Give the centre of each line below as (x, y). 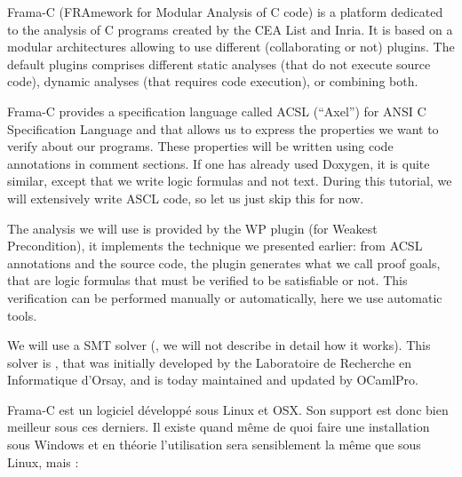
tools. (22, 315)
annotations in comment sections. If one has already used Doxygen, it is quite (219, 163)
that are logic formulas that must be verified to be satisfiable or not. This (207, 280)
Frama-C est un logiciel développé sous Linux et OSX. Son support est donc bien (228, 409)
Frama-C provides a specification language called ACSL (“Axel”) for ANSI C (217, 111)
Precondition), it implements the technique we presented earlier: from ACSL (215, 246)
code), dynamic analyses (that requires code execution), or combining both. (213, 81)
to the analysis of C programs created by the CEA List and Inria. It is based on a (230, 29)
